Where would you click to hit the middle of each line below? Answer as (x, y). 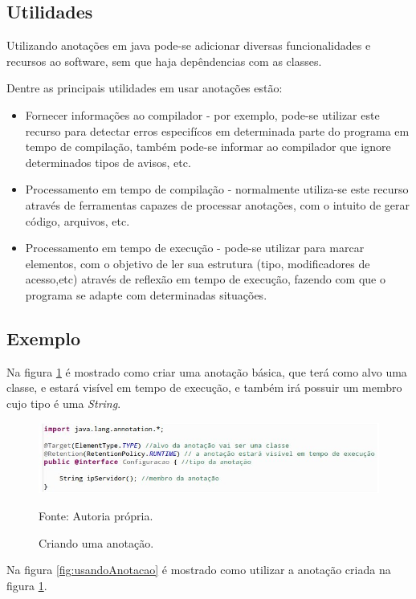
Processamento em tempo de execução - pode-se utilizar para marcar (195, 248)
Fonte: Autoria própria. (96, 515)
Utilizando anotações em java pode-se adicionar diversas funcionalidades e (189, 45)
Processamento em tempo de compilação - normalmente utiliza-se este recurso (217, 189)
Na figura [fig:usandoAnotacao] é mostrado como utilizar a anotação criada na (199, 570)
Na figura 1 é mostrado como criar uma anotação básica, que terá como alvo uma (207, 371)
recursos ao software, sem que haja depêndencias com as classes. (164, 61)
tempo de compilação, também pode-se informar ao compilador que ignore (208, 147)
